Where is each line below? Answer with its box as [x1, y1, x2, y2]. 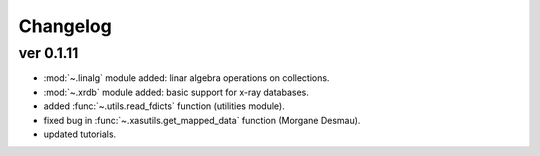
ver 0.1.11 [18, 44, 79, 62]
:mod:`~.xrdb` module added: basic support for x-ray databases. [43, 86, 309, 98]
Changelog [18, 15, 112, 37]
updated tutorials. [43, 128, 117, 140]
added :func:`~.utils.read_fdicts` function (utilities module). [43, 100, 285, 112]
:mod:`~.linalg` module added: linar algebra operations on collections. [43, 72, 330, 84]
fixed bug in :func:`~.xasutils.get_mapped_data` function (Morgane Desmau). [43, 114, 361, 126]
